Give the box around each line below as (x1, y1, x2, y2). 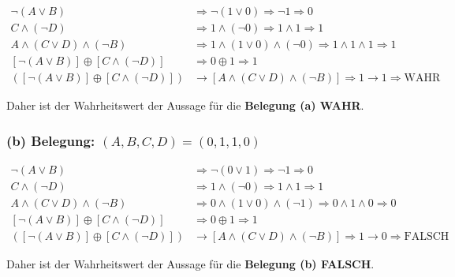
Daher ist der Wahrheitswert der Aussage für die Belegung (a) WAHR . (6, 97, 364, 114)
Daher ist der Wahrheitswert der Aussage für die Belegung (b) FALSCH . (6, 256, 375, 272)
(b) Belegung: (6, 130, 95, 150)
